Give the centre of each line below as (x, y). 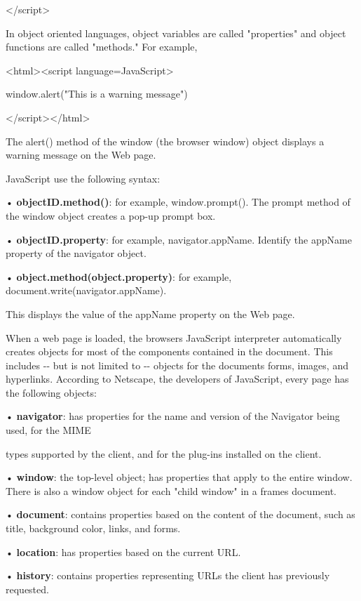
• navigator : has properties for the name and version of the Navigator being (173, 416)
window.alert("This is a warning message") (97, 94)
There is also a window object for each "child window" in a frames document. (171, 490)
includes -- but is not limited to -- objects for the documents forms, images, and (177, 365)
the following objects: (51, 392)
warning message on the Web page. (81, 155)
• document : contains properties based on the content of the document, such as (180, 514)
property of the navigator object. (76, 253)
